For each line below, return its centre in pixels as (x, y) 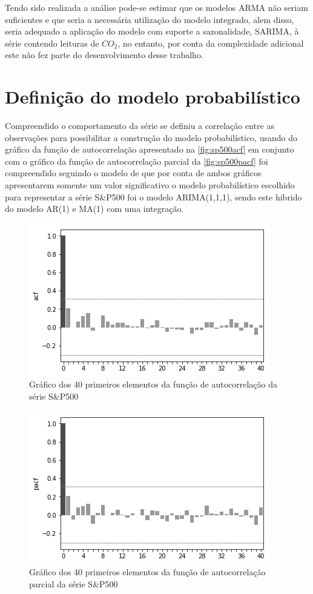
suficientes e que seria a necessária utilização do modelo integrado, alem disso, (150, 19)
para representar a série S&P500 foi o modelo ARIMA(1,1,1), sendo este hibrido (153, 196)
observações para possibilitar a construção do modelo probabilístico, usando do (151, 137)
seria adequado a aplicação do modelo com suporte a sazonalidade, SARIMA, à (152, 31)
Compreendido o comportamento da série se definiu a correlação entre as (140, 126)
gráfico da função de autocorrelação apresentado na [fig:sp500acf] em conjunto (150, 149)
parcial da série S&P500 (74, 583)
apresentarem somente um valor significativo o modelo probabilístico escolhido (150, 185)
